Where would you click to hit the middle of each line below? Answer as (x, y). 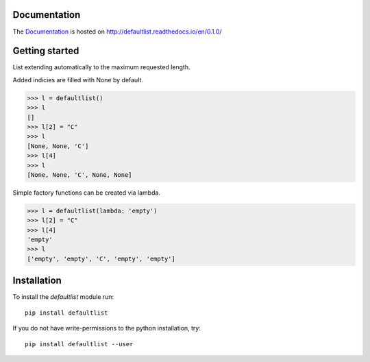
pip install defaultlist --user (79, 344)
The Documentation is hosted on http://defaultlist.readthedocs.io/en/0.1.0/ (117, 32)
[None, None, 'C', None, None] (80, 174)
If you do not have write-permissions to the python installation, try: (107, 328)
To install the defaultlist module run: (63, 297)
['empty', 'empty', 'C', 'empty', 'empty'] (101, 258)
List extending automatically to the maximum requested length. (101, 67)
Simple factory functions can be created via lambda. (87, 193)
